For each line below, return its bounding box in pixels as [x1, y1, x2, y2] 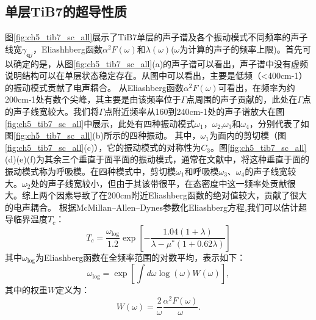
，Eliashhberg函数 [33, 42, 102, 55]
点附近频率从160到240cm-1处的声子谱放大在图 [104, 104, 285, 117]
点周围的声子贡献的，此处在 [186, 93, 298, 106]
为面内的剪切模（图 [209, 129, 286, 142]
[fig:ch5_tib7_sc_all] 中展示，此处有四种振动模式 [5, 117, 195, 129]
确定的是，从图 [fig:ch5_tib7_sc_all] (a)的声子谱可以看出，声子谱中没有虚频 [13, 57, 309, 70]
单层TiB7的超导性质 [5, 2, 127, 21]
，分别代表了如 [249, 117, 309, 129]
